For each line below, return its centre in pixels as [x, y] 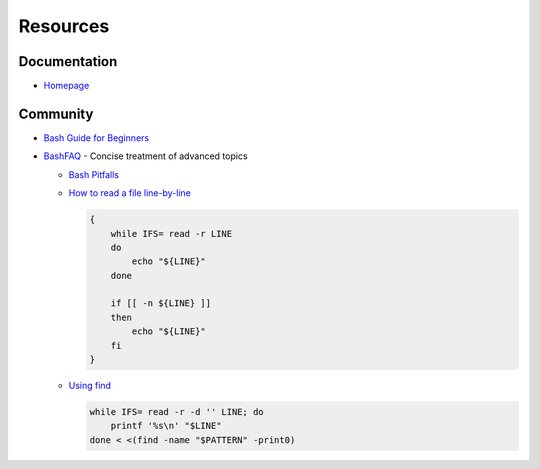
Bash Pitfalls [94, 174]
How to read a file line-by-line [130, 193]
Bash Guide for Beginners [96, 137]
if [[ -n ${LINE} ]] [161, 303]
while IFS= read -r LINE [171, 233]
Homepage [66, 86]
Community [56, 113]
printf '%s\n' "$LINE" [166, 426]
